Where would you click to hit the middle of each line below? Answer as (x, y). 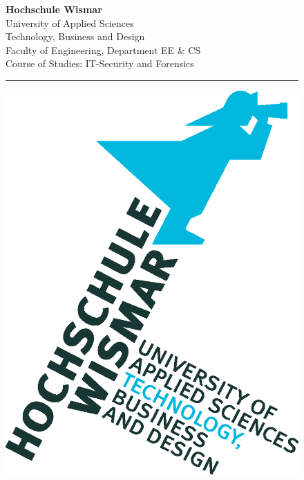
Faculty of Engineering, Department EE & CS (103, 50)
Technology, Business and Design (75, 36)
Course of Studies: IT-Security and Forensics (100, 63)
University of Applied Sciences (70, 23)
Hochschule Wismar (54, 9)
